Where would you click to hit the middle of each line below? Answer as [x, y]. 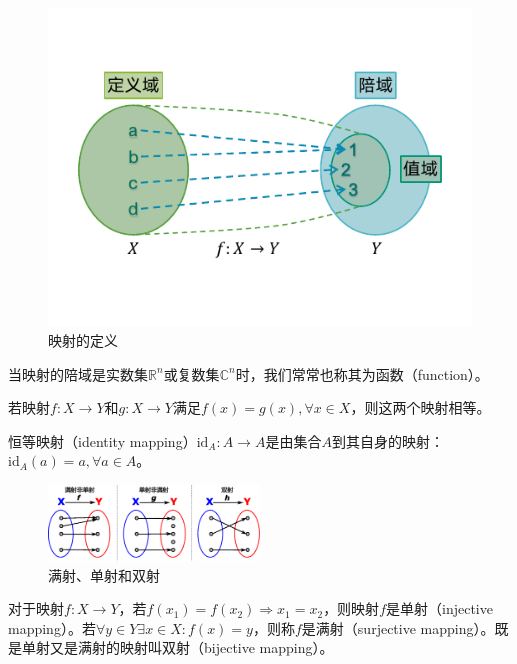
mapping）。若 [52, 627]
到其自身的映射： [387, 440]
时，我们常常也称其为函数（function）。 [362, 373]
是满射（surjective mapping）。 [398, 627]
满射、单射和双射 [104, 574]
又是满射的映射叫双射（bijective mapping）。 [191, 647]
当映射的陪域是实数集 [78, 373]
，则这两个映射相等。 [420, 407]
